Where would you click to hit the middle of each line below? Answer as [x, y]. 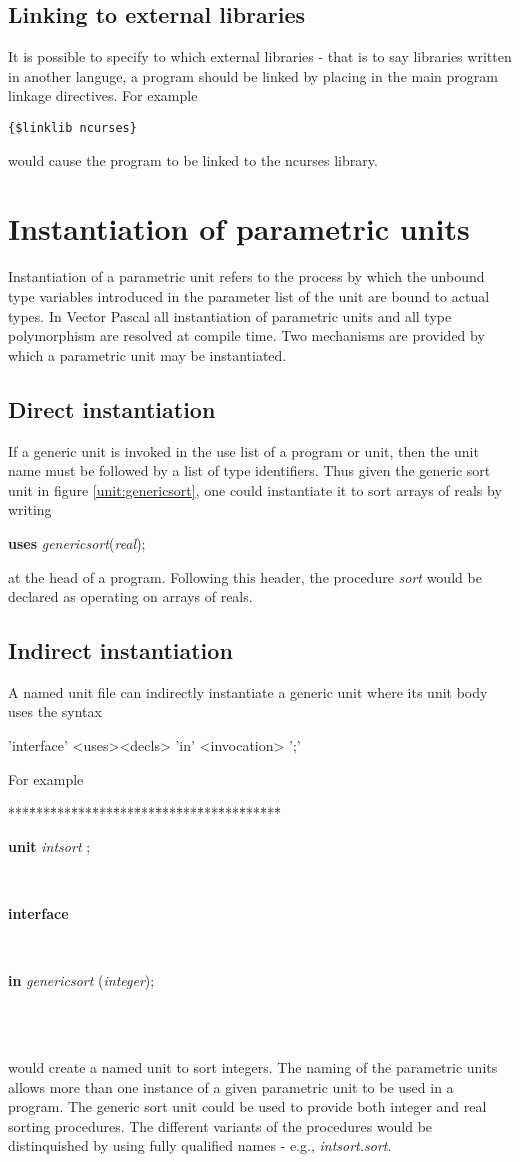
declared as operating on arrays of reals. [130, 596]
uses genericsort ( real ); [77, 542]
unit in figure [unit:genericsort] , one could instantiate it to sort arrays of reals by [255, 489]
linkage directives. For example [103, 95]
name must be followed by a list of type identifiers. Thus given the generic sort [249, 470]
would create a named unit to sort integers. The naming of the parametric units [253, 1067]
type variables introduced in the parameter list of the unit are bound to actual [249, 295]
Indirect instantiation [120, 650]
